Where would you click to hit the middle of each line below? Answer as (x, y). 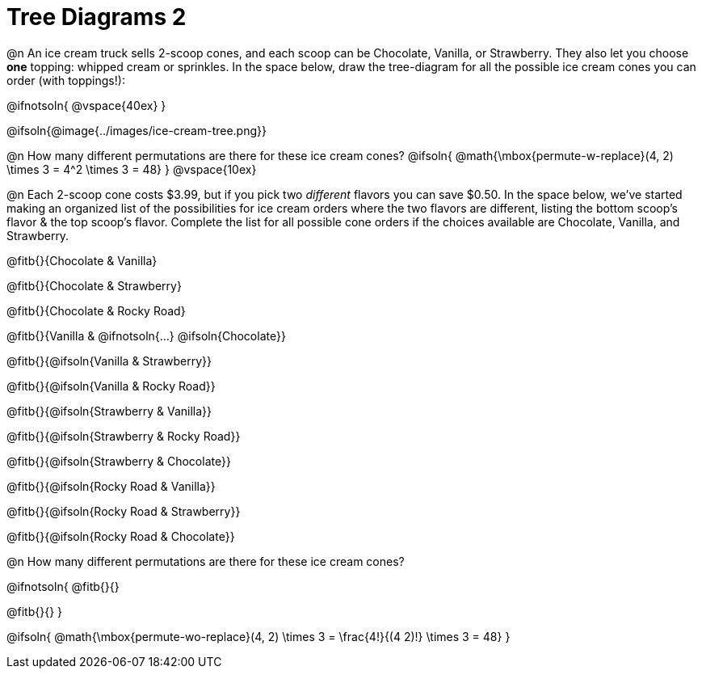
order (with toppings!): (66, 80)
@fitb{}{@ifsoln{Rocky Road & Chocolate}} (121, 536)
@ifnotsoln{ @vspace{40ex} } (86, 105)
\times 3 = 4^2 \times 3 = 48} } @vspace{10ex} (132, 169)
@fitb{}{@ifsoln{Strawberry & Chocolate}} (119, 461)
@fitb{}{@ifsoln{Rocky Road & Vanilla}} (111, 486)
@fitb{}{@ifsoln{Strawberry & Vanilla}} (109, 411)
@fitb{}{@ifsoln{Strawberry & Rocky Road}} (124, 436)
